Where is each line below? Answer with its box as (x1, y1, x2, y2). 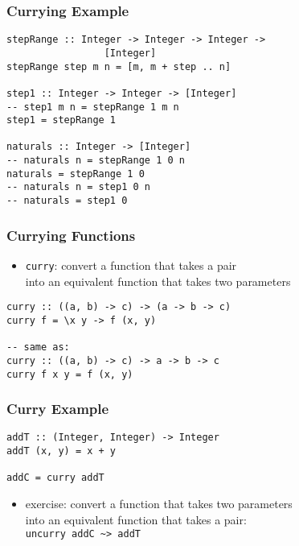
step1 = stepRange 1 (6, 114, 117, 126)
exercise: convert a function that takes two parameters (25, 495, 293, 511)
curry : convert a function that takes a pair (25, 256, 237, 273)
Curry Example (6, 399, 109, 419)
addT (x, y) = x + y (6, 445, 117, 457)
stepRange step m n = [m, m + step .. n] (6, 60, 231, 72)
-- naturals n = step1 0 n (6, 181, 150, 193)
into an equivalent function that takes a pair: (25, 511, 247, 527)
